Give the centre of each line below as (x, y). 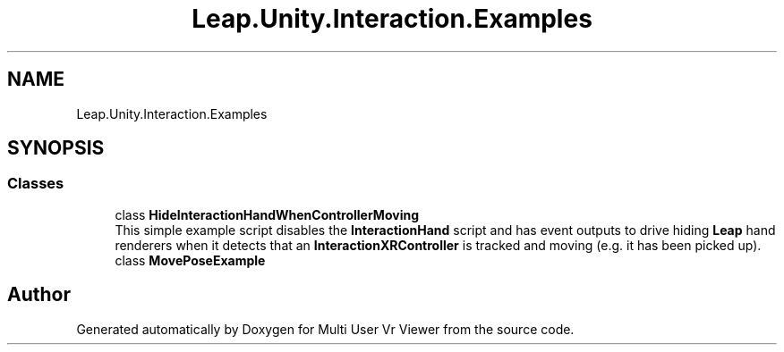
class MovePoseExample (190, 260)
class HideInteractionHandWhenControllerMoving (267, 214)
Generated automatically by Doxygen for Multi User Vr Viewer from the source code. (325, 329)
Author (39, 295)
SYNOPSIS (56, 148)
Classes (36, 184)
